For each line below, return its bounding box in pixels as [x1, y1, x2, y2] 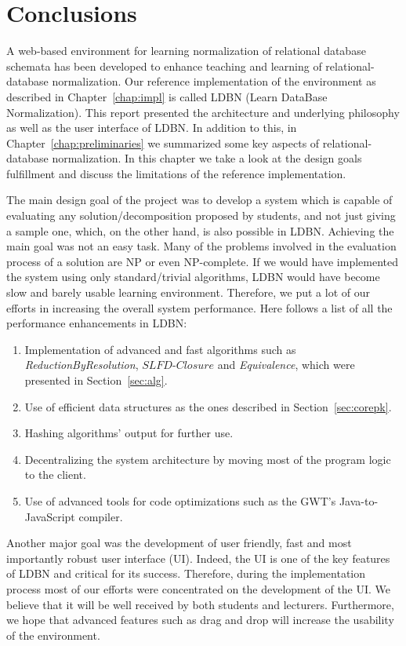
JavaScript [24, 508, 75, 524]
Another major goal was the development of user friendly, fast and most [6, 535, 352, 551]
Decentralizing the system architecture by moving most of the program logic [24, 451, 391, 467]
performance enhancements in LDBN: [6, 315, 187, 331]
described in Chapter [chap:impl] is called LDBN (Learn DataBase [6, 88, 328, 104]
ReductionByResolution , [24, 356, 139, 373]
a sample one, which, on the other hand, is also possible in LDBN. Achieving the [6, 222, 394, 239]
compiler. [78, 508, 123, 524]
